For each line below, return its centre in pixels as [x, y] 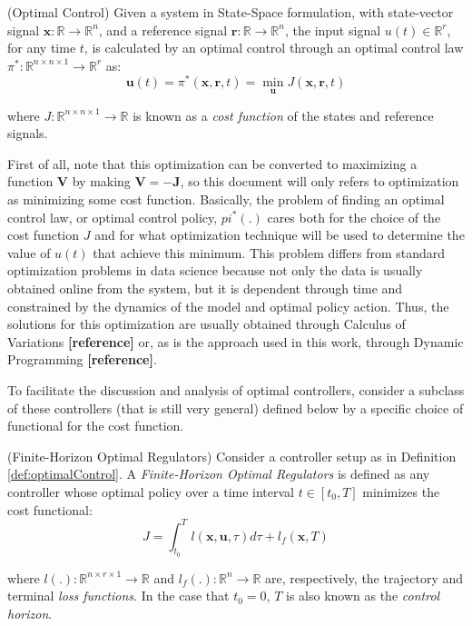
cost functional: [50, 509]
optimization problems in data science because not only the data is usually [215, 270]
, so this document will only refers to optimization [320, 181]
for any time [42, 48]
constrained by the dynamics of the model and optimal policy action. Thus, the [228, 306]
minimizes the [401, 491]
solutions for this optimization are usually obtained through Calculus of [206, 324]
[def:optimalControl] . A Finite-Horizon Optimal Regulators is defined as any [219, 474]
